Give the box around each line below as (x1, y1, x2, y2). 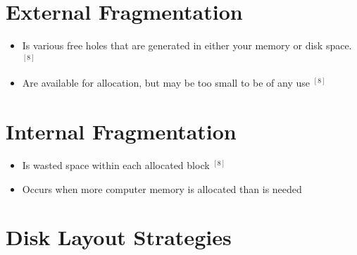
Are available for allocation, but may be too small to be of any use (22, 75, 310, 90)
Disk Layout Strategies (6, 223, 232, 251)
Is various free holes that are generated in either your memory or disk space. (22, 38, 352, 53)
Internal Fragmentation (6, 117, 237, 146)
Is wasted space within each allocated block (22, 158, 210, 173)
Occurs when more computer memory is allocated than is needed (22, 181, 302, 196)
